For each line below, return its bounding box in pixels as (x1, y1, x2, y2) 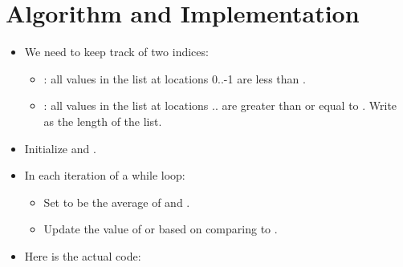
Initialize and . (24, 140, 96, 156)
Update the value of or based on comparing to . (43, 220, 278, 237)
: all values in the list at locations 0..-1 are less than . (43, 70, 306, 87)
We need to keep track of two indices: (24, 43, 209, 60)
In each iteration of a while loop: (24, 167, 185, 184)
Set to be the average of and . (43, 193, 190, 210)
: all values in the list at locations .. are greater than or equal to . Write (43, 97, 397, 114)
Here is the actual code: (24, 247, 141, 264)
